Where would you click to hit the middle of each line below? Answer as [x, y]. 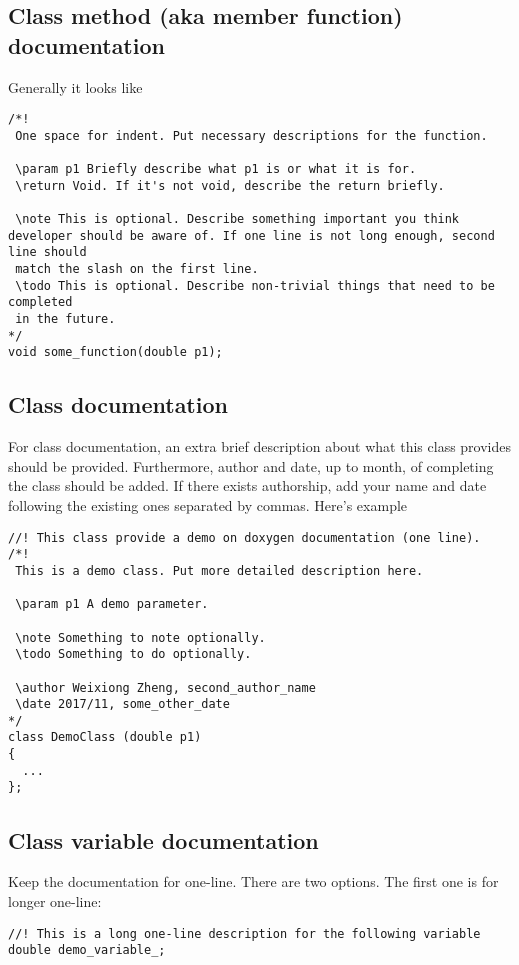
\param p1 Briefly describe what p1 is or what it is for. [216, 169]
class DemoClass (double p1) [105, 737]
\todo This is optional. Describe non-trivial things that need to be [255, 285]
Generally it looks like [75, 86]
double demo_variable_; [87, 950]
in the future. [65, 319]
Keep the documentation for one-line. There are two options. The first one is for [253, 881]
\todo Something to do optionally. [133, 654]
